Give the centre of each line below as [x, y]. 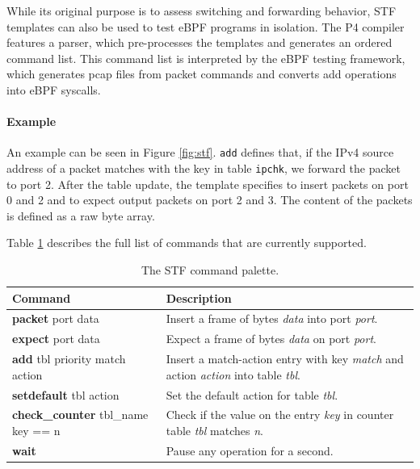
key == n [36, 431]
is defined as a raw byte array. [81, 215]
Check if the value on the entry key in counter [280, 415]
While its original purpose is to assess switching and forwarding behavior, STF [202, 10]
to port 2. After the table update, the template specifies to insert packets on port [208, 184]
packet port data [56, 318]
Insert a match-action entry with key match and [285, 359]
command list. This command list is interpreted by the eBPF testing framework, [206, 58]
